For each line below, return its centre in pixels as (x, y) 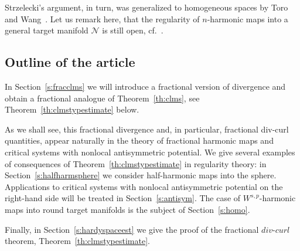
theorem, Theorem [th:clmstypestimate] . (77, 241)
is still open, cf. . (133, 30)
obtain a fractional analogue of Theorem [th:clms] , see (102, 98)
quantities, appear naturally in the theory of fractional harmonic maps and (139, 140)
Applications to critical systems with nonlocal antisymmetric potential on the (144, 186)
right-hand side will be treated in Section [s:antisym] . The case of (123, 198)
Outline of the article (70, 62)
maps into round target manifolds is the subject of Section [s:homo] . (127, 209)
